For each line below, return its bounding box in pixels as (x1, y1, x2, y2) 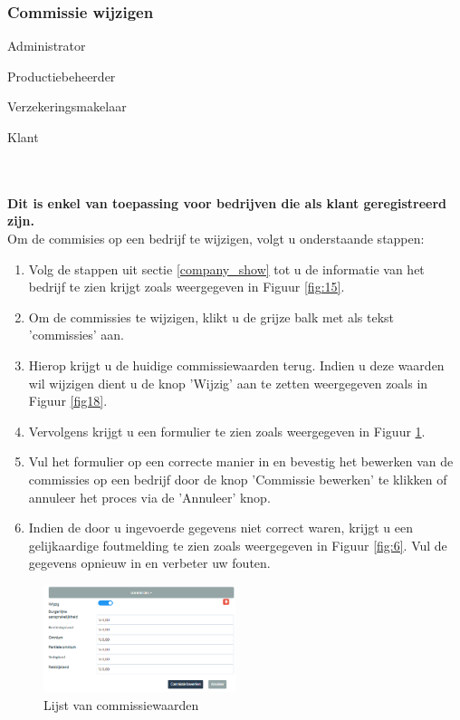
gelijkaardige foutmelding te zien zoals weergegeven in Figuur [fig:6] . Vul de (28, 535, 447, 554)
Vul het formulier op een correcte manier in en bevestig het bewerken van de (28, 452, 454, 471)
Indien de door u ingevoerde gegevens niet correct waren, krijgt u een (28, 518, 413, 537)
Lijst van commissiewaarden (43, 695, 199, 714)
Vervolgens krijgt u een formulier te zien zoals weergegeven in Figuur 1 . (28, 421, 426, 440)
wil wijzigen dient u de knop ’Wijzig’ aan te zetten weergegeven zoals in (28, 373, 428, 392)
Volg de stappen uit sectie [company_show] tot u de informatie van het (28, 259, 425, 278)
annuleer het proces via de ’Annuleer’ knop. (28, 487, 271, 506)
